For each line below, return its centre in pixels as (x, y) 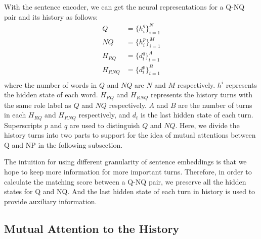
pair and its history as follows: (51, 16)
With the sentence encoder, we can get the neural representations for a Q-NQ (124, 7)
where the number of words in (51, 84)
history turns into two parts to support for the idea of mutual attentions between (130, 135)
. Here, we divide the (207, 125)
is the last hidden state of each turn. (197, 115)
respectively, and (104, 115)
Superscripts (23, 125)
